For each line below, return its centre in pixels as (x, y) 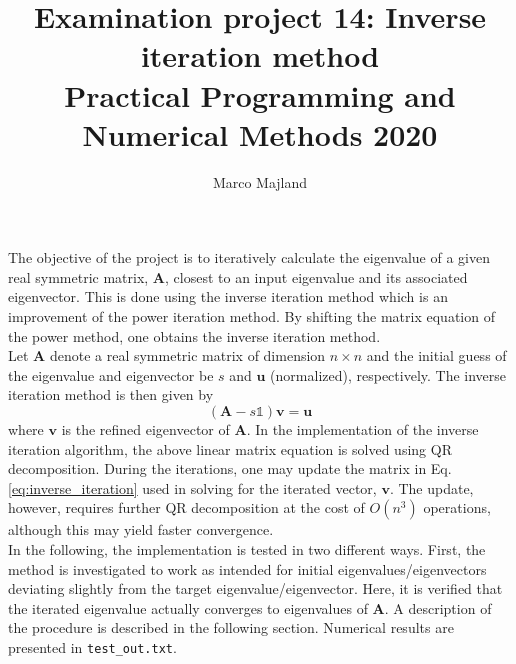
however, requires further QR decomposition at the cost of (186, 507)
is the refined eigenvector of (145, 429)
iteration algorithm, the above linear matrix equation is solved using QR (230, 448)
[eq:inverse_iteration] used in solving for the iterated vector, (192, 487)
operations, (457, 507)
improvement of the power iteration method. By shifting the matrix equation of (251, 316)
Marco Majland (260, 181)
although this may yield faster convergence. (141, 529)
